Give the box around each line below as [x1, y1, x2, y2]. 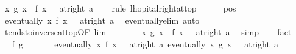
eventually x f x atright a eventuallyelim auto [4, 13, 200, 26]
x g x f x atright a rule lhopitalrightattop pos [4, 2, 236, 14]
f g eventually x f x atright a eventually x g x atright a [12, 37, 278, 50]
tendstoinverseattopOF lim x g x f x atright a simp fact [4, 25, 292, 38]
